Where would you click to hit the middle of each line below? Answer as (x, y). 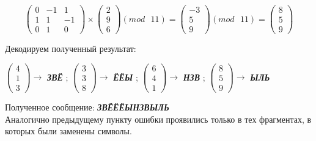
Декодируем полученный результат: (71, 49)
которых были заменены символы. (68, 131)
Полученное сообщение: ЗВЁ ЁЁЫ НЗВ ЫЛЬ (87, 107)
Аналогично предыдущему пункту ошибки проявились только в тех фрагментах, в (158, 119)
